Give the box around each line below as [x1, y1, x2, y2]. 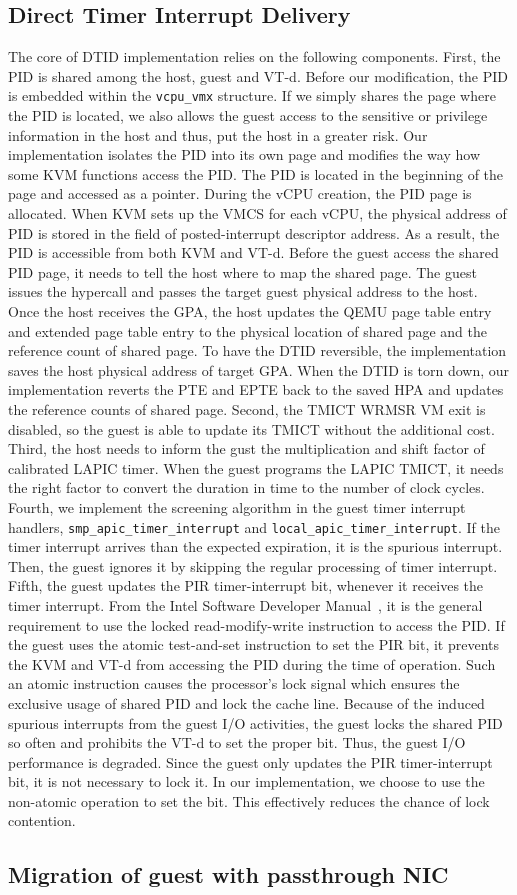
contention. [8, 810, 76, 831]
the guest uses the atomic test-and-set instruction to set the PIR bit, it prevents [8, 634, 500, 655]
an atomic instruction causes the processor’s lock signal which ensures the [8, 673, 460, 694]
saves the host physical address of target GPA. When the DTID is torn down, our [8, 359, 510, 380]
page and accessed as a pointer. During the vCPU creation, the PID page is [8, 183, 472, 204]
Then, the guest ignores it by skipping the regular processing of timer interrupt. [8, 555, 498, 576]
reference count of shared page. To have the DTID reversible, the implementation [8, 340, 507, 361]
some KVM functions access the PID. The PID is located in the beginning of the [8, 163, 504, 184]
